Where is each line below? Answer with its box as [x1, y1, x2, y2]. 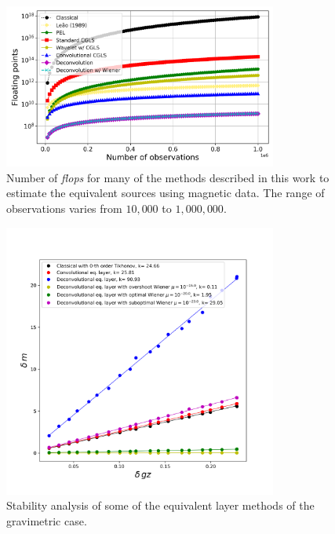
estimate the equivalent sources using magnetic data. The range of [6, 185, 325, 201]
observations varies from [6, 199, 122, 216]
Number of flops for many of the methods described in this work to [6, 169, 330, 185]
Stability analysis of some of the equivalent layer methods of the [6, 497, 315, 514]
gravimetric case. [6, 512, 87, 529]
